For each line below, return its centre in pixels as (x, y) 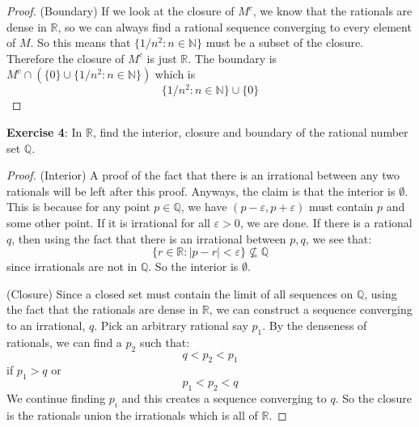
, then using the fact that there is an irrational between (149, 238)
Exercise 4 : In (44, 132)
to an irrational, (46, 325)
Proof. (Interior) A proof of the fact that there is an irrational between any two (203, 175)
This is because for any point (78, 207)
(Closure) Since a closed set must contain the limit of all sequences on (180, 293)
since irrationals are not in (72, 266)
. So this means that (80, 42)
